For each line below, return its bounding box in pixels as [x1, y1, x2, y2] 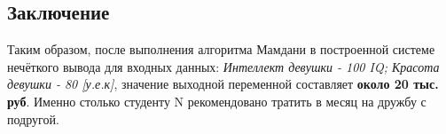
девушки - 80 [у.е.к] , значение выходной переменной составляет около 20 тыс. [7, 75, 439, 93]
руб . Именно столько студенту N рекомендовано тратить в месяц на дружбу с [7, 91, 426, 110]
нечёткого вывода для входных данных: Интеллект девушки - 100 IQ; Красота [7, 57, 440, 75]
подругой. [7, 109, 59, 128]
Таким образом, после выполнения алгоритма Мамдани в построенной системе [7, 40, 435, 59]
